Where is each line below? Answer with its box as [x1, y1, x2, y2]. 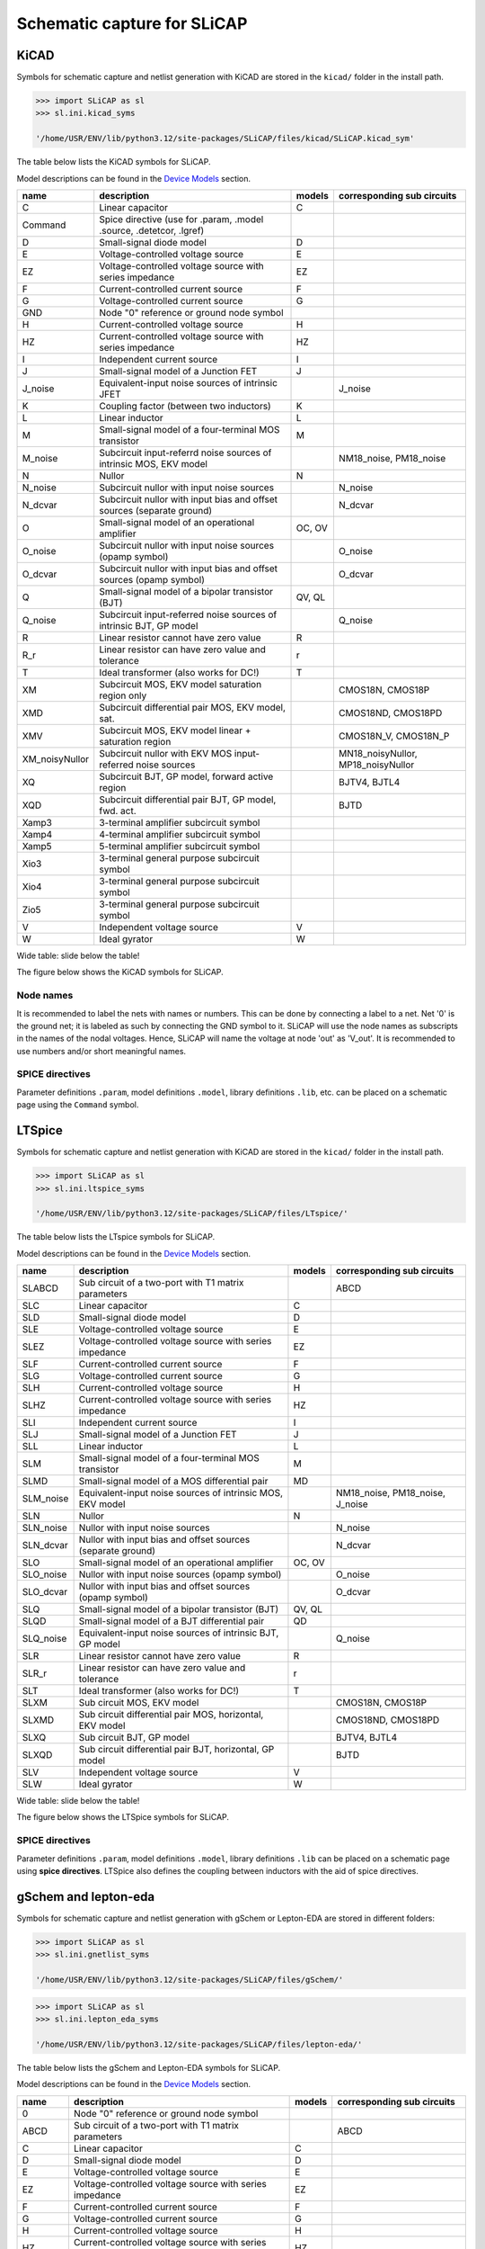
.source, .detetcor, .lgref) [99, 224, 205, 237]
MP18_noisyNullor [338, 758, 415, 771]
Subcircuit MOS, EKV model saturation [99, 677, 262, 690]
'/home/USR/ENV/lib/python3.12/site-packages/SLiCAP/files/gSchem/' [35, 1975, 344, 1985]
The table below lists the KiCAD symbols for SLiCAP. [16, 157, 211, 167]
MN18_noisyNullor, [338, 747, 418, 759]
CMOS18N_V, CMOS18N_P [338, 730, 450, 742]
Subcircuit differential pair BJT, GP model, [99, 793, 277, 805]
